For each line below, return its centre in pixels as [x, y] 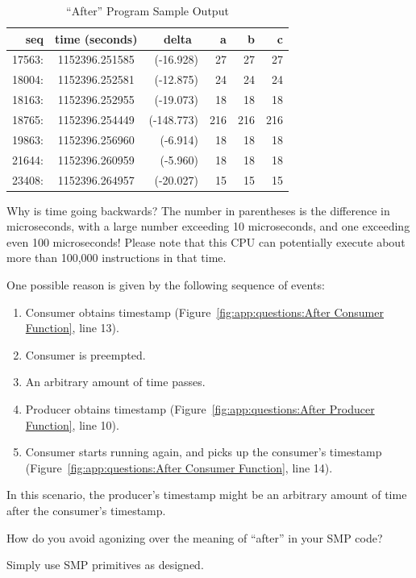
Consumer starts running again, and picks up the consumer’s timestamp [204, 452]
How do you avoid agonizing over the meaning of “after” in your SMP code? [195, 537]
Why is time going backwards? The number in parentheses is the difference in [198, 210]
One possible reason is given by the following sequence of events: [166, 284]
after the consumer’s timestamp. [86, 510]
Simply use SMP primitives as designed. [105, 565]
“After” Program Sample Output [148, 10]
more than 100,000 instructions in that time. [116, 258]
